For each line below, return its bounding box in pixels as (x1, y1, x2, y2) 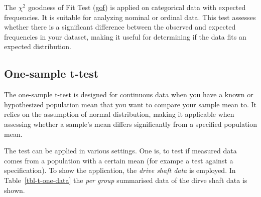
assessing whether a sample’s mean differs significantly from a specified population (4, 118, 257, 129)
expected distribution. (4, 41, 71, 52)
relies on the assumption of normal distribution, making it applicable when (4, 109, 234, 119)
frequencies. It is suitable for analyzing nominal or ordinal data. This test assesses (4, 12, 256, 22)
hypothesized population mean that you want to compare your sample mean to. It (4, 99, 257, 109)
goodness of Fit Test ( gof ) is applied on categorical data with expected (28, 2, 246, 12)
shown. (4, 184, 25, 195)
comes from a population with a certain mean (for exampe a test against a (4, 155, 233, 165)
